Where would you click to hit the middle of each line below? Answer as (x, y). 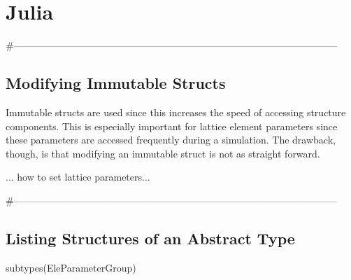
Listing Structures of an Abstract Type (150, 238)
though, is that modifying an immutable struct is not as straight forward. (163, 153)
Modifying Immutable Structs (116, 83)
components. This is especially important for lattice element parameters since (172, 126)
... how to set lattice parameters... (78, 177)
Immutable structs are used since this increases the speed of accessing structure (176, 112)
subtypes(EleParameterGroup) (71, 267)
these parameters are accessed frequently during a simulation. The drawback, (171, 140)
